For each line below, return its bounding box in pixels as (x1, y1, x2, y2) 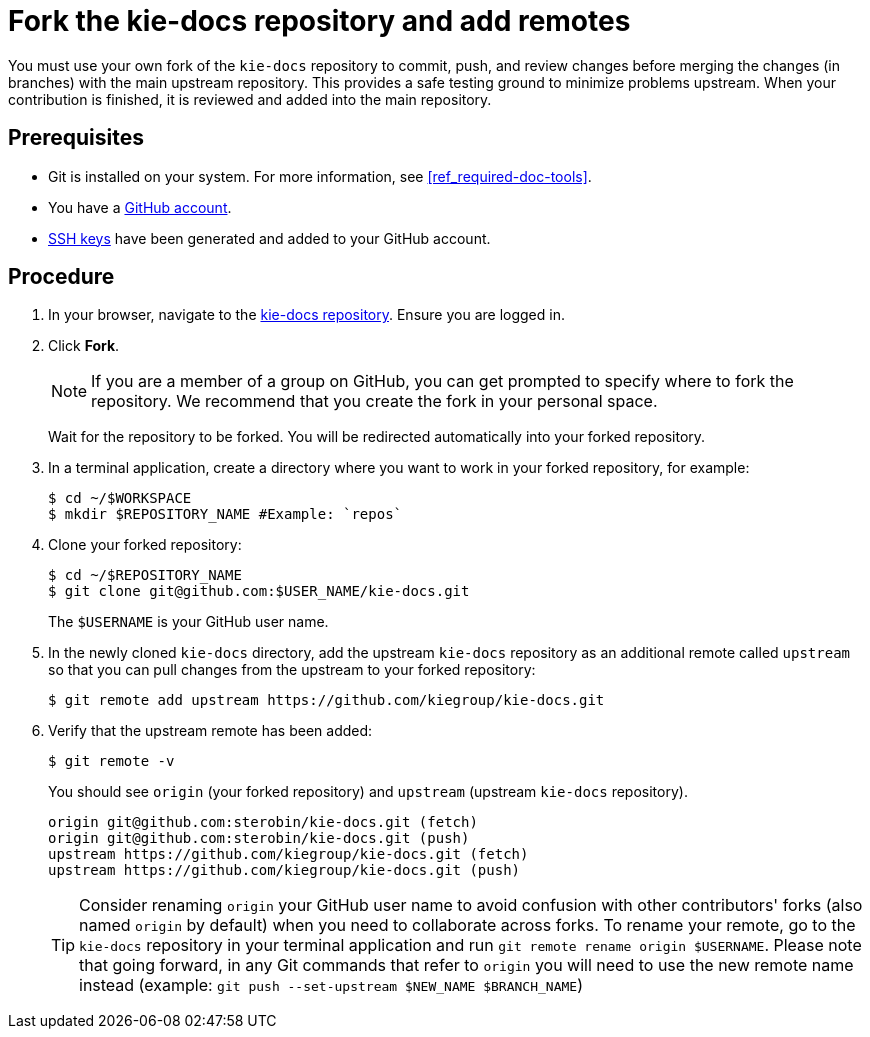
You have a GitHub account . (48, 198, 232, 216)
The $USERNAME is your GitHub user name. (48, 613, 329, 631)
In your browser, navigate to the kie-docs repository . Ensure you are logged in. (48, 306, 565, 324)
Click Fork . (48, 337, 120, 355)
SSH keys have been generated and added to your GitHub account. (48, 229, 491, 247)
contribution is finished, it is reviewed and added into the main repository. (8, 90, 492, 108)
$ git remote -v (48, 753, 175, 770)
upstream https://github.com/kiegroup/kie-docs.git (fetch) (48, 846, 529, 863)
